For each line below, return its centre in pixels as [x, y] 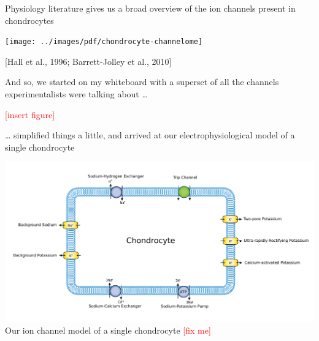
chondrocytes [29, 20]
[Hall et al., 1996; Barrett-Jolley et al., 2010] [88, 61]
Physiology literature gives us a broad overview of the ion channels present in [150, 8]
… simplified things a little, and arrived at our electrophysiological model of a [150, 135]
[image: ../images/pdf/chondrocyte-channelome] [104, 42]
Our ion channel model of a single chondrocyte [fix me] [108, 330]
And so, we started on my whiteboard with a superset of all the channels [142, 82]
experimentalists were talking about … [76, 94]
